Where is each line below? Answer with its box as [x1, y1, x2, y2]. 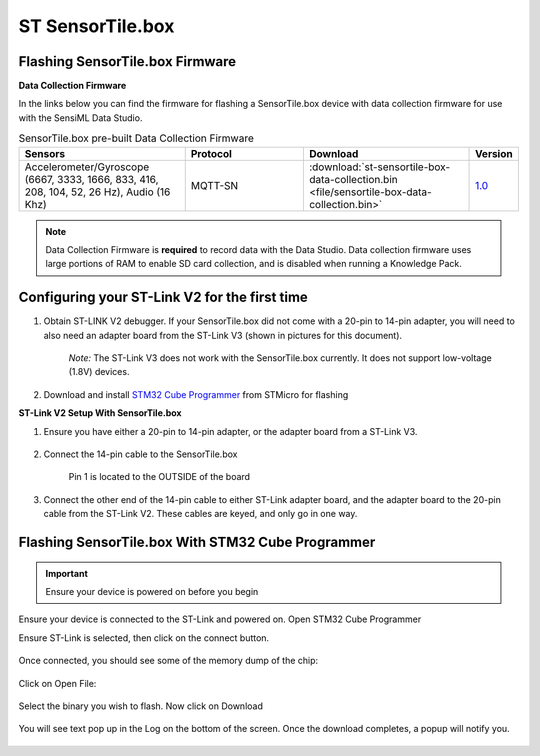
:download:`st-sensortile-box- [308, 160, 451, 174]
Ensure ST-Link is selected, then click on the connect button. [18, 631, 270, 644]
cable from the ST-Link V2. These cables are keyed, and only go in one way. [43, 508, 358, 520]
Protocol [190, 146, 232, 160]
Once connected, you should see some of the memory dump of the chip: [18, 655, 319, 667]
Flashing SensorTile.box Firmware [18, 53, 237, 70]
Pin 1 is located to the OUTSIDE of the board [68, 471, 250, 483]
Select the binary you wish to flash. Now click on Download [18, 700, 264, 712]
